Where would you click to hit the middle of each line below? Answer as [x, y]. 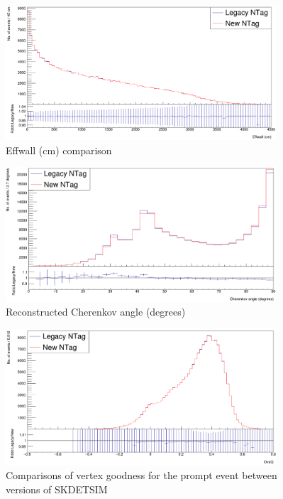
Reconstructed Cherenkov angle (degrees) [96, 312]
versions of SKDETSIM [57, 489]
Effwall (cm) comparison [59, 150]
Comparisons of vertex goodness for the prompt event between [141, 475]
